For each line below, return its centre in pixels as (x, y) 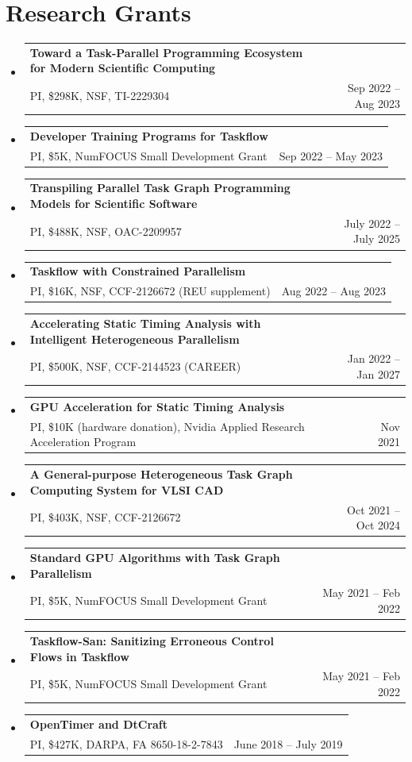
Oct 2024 (378, 525)
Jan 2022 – (373, 358)
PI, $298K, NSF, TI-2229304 (100, 96)
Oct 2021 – (373, 509)
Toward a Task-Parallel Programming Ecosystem (166, 52)
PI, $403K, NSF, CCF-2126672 (105, 517)
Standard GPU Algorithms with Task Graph (155, 558)
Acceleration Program (83, 442)
